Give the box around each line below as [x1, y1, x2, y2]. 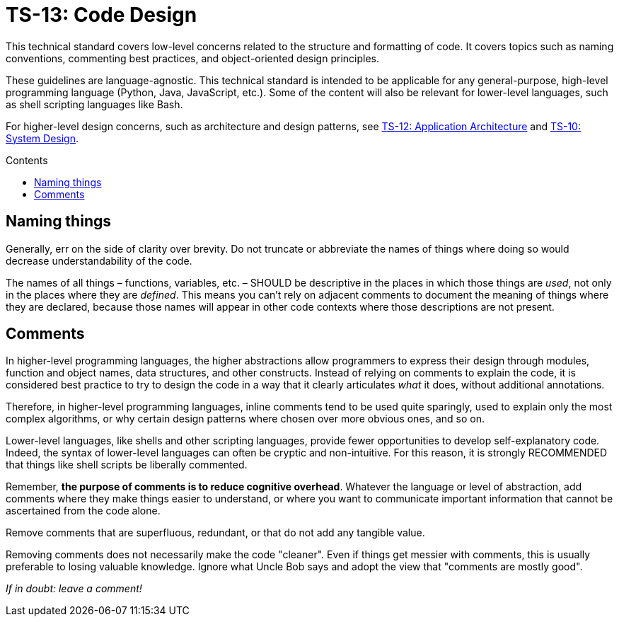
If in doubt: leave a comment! [6, 582, 142, 595]
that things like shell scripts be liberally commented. [6, 459, 248, 471]
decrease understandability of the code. [6, 254, 192, 267]
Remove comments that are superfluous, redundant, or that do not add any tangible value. [6, 526, 425, 539]
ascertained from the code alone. [6, 505, 161, 517]
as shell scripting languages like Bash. [6, 98, 183, 110]
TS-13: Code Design [6, 3, 197, 27]
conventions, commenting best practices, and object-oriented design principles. [6, 52, 379, 64]
